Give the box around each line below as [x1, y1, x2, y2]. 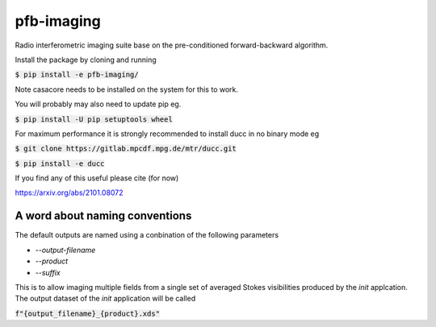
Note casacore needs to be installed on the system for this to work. [15, 85, 238, 94]
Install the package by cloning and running [15, 55, 157, 64]
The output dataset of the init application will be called [15, 294, 196, 304]
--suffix [35, 267, 61, 277]
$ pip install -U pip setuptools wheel [15, 114, 173, 124]
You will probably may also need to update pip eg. [15, 99, 182, 109]
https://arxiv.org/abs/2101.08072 [15, 188, 124, 197]
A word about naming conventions [15, 209, 192, 223]
